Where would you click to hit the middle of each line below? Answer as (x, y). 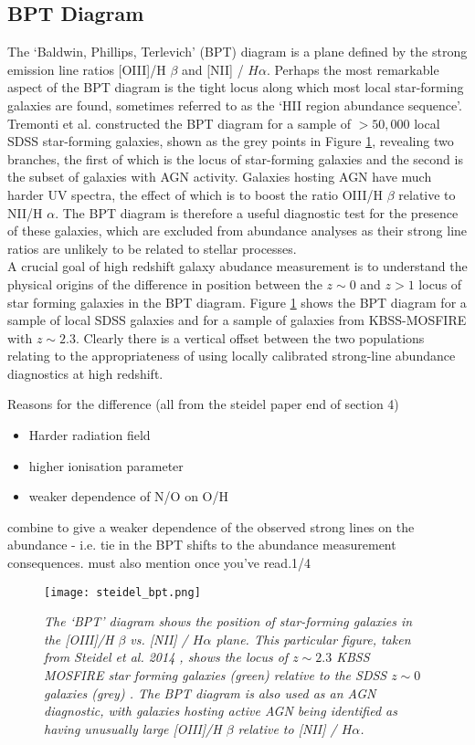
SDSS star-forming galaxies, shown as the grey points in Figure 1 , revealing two (231, 141)
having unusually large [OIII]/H (133, 728)
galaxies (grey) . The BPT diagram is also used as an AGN (210, 693)
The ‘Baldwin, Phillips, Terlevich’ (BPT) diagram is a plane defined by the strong (237, 52)
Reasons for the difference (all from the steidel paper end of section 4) (203, 404)
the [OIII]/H (79, 639)
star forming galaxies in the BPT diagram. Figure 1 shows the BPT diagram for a (237, 302)
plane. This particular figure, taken (313, 639)
